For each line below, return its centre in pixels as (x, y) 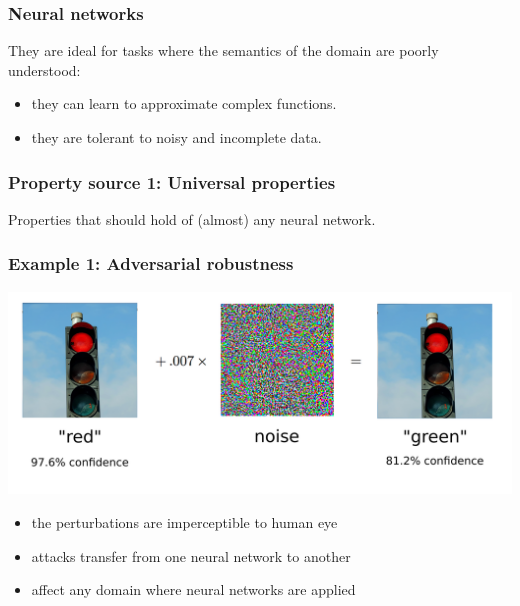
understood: (44, 69)
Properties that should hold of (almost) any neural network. (192, 218)
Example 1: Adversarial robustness (151, 263)
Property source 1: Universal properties (172, 181)
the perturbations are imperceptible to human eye (184, 522)
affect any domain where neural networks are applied (193, 589)
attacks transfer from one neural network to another (191, 555)
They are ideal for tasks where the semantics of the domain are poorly (223, 50)
